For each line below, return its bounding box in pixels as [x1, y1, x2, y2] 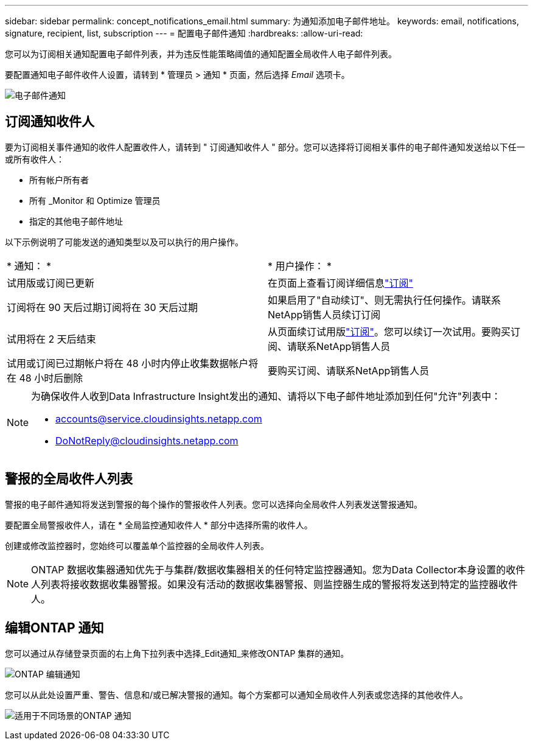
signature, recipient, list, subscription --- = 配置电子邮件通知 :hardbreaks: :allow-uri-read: [5, 28, 363, 38]
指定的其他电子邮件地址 [29, 215, 123, 226]
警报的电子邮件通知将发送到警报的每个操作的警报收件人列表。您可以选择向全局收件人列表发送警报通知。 [5, 498, 422, 509]
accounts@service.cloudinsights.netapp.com [55, 412, 262, 425]
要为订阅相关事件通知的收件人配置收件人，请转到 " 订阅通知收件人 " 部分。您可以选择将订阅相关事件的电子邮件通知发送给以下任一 [5, 141, 525, 152]
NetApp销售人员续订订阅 [268, 308, 381, 321]
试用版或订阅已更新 [7, 276, 95, 289]
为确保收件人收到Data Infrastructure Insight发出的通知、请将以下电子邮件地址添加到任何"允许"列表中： [31, 390, 501, 402]
